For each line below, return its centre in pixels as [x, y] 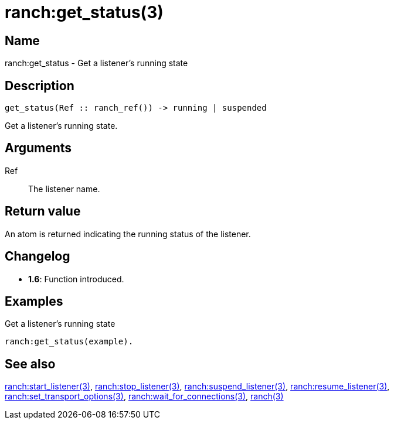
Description [40, 86]
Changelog [38, 257]
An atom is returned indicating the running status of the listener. [128, 234]
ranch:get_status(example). [69, 342]
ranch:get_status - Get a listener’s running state [96, 63]
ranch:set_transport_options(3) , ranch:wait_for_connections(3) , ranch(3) [144, 396]
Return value [43, 211]
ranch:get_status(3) [84, 12]
